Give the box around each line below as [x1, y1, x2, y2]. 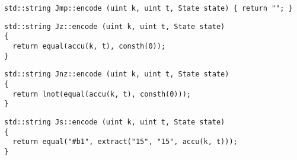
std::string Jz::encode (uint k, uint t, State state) [4, 22, 225, 31]
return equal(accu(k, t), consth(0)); [12, 41, 166, 50]
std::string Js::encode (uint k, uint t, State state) [4, 117, 225, 126]
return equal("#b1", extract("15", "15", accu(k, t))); [12, 137, 238, 146]
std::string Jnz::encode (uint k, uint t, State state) [4, 70, 229, 79]
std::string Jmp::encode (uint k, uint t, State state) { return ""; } [4, 4, 293, 12]
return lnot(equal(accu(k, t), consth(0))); [12, 89, 191, 98]
